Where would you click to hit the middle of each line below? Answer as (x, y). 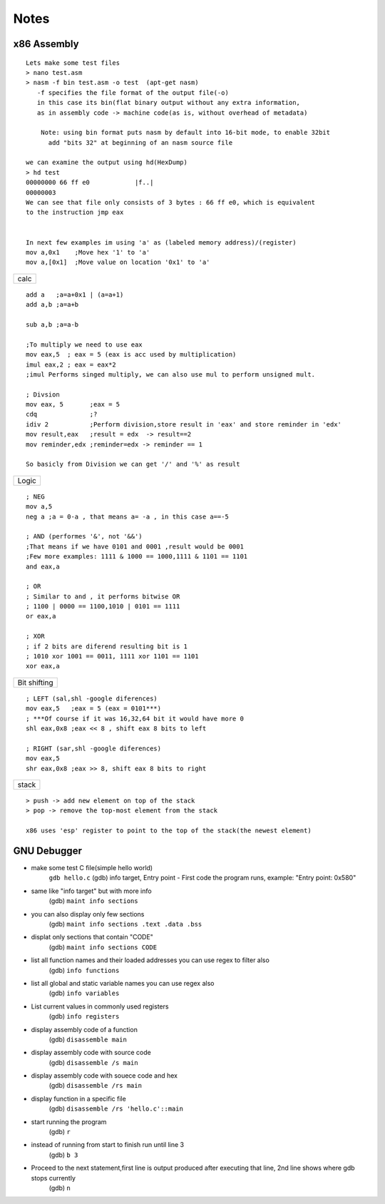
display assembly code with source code (91, 1053)
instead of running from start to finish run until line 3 (108, 1145)
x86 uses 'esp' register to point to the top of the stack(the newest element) (169, 831)
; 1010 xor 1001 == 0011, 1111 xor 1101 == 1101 (112, 657)
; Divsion (43, 394)
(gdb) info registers (84, 1016)
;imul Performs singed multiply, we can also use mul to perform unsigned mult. (171, 374)
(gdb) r (60, 1132)
